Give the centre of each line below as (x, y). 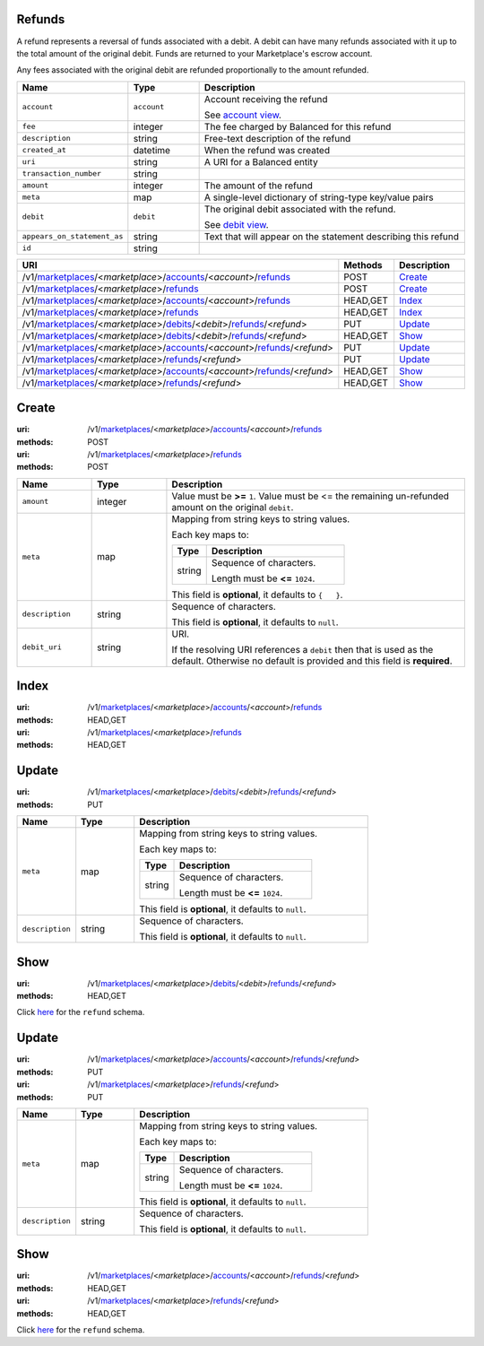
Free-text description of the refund (277, 138)
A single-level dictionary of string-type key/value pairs (319, 197)
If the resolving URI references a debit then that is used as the (302, 649)
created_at (44, 150)
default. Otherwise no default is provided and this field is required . (312, 661)
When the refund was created (267, 150)
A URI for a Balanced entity (261, 161)
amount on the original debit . (233, 507)
